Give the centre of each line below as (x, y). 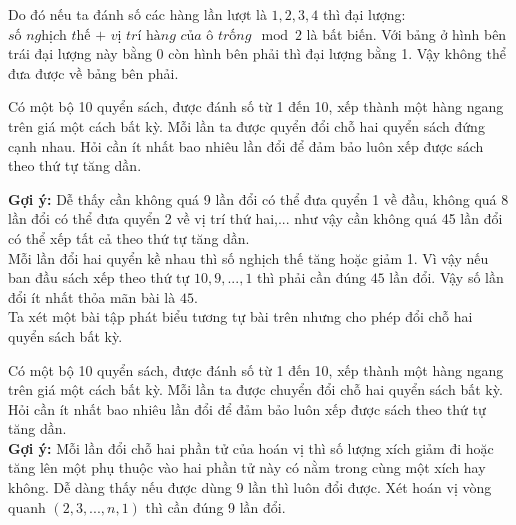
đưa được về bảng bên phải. (93, 72)
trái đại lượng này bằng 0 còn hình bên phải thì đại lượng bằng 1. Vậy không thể (257, 53)
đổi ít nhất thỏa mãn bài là (92, 296)
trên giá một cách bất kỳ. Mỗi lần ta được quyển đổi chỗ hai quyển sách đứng (246, 125)
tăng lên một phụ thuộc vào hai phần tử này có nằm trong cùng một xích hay (247, 467)
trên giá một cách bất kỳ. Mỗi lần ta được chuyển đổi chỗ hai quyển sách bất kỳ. (255, 389)
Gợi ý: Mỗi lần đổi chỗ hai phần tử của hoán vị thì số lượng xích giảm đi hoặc (251, 447)
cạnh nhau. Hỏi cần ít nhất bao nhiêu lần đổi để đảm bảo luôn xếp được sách (246, 145)
